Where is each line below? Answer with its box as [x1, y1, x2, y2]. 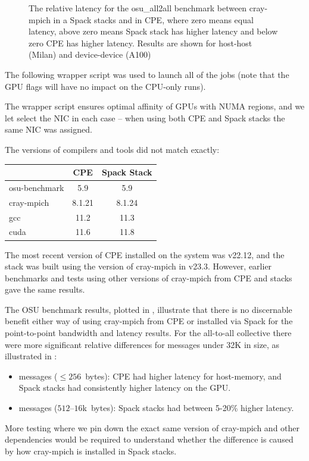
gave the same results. [5, 283, 85, 296]
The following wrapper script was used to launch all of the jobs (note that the [5, 68, 289, 80]
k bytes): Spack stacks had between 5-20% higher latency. [82, 402, 294, 414]
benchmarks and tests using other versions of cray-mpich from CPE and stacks [5, 271, 292, 284]
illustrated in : [5, 350, 57, 362]
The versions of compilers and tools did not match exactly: [5, 143, 220, 155]
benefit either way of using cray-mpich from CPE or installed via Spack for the [5, 315, 293, 327]
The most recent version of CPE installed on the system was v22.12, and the [5, 248, 285, 261]
